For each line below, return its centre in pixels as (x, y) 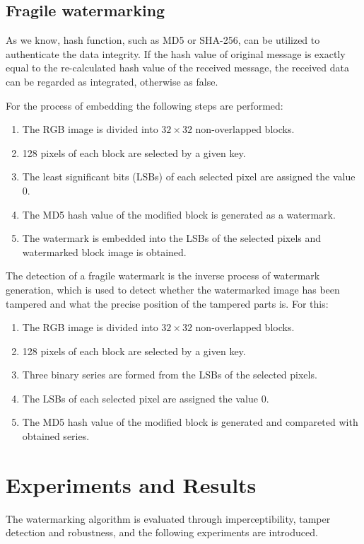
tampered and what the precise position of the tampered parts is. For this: (167, 303)
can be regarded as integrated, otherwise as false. (112, 81)
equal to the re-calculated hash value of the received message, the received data (177, 68)
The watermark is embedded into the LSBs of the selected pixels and (172, 238)
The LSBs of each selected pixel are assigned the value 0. (146, 398)
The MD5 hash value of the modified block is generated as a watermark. (179, 214)
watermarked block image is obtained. (104, 251)
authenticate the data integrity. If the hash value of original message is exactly (176, 53)
